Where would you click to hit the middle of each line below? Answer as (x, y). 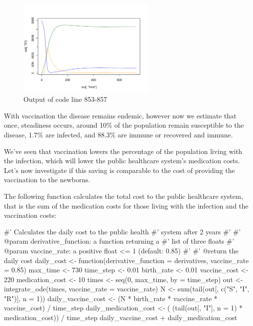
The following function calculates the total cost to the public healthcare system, (124, 196)
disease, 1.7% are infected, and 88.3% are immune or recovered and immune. (118, 134)
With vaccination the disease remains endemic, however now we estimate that (120, 115)
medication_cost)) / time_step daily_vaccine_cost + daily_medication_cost (121, 317)
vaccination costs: (30, 215)
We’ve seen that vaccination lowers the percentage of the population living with (123, 151)
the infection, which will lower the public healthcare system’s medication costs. (122, 161)
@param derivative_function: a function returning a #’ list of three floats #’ (119, 241)
